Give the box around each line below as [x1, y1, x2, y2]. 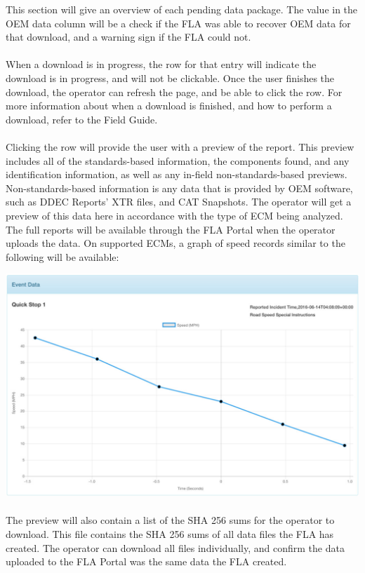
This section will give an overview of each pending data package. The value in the [6, 2, 358, 16]
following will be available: [6, 249, 119, 264]
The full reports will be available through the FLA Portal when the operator [6, 222, 336, 236]
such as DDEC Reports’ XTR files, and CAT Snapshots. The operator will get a [6, 194, 352, 209]
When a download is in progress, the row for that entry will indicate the [6, 57, 317, 72]
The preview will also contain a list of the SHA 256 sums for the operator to [6, 513, 335, 527]
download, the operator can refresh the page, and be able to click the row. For [6, 84, 343, 99]
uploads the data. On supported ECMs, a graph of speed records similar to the [6, 236, 345, 250]
